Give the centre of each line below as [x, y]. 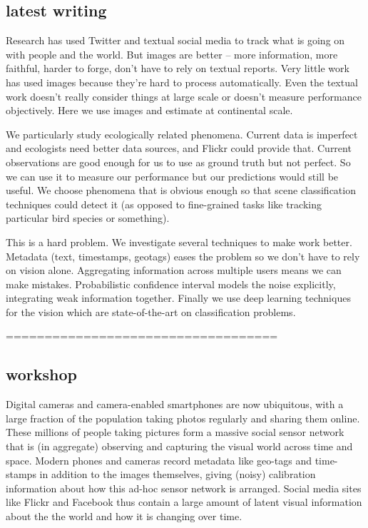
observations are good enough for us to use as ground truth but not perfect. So [178, 162]
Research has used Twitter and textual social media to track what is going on [175, 40]
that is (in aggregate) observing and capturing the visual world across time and [179, 446]
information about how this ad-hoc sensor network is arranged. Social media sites [184, 488]
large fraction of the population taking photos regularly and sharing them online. [183, 418]
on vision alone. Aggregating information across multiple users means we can [174, 270]
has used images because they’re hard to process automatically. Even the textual [182, 82]
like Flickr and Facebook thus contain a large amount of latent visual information [184, 502]
